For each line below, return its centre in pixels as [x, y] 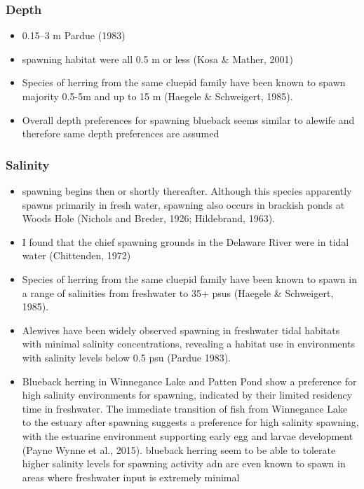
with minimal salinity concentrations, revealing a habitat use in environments [188, 344]
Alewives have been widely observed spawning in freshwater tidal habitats [181, 330]
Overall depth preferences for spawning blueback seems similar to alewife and [188, 119]
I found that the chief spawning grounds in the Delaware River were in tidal [186, 241]
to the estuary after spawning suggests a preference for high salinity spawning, [190, 422]
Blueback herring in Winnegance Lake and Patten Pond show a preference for [189, 381]
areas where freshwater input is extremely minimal [131, 477]
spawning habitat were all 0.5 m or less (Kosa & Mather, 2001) [157, 58]
